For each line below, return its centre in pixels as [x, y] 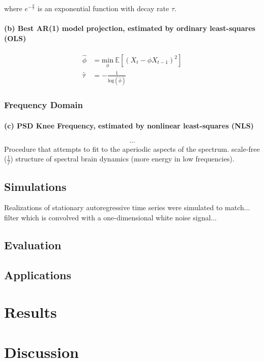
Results [31, 312]
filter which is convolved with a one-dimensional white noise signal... [111, 217]
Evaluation [33, 244]
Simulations [35, 186]
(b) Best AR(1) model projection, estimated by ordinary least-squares [130, 28]
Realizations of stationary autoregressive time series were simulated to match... [127, 207]
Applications [38, 274]
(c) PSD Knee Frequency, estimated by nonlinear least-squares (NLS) [129, 125]
